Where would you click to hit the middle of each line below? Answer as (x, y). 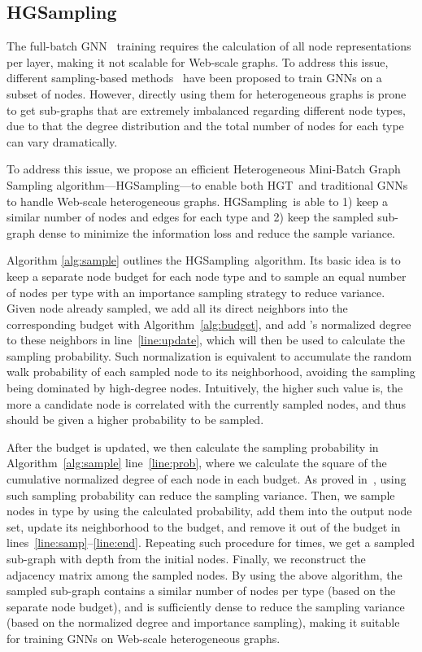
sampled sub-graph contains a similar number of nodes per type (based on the (201, 591)
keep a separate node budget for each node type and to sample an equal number (207, 276)
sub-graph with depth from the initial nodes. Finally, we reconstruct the (186, 559)
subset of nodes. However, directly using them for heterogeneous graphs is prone (207, 93)
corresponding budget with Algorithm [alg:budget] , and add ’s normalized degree (209, 324)
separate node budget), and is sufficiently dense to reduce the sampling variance (206, 606)
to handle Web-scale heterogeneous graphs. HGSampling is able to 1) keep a (198, 201)
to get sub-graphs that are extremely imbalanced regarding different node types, (206, 109)
